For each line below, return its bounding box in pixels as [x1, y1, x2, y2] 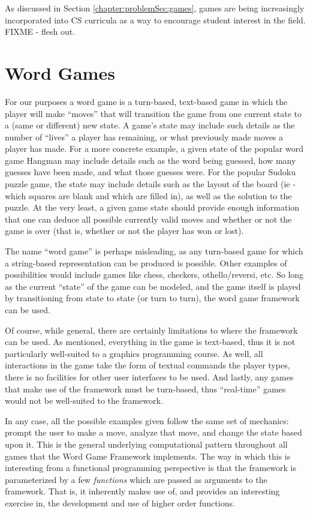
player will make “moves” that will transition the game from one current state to [5, 107, 302, 119]
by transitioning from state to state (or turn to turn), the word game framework [5, 292, 300, 304]
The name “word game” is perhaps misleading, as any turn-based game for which [5, 245, 303, 257]
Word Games [5, 60, 115, 85]
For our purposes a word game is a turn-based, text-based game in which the [5, 95, 288, 107]
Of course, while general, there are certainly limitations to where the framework [5, 323, 298, 336]
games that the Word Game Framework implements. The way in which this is [5, 449, 291, 462]
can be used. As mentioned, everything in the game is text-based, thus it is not [5, 335, 296, 348]
